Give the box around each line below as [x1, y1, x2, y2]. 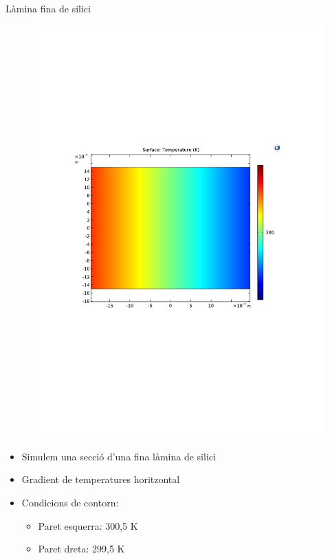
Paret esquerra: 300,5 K [38, 518, 138, 533]
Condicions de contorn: [21, 495, 119, 510]
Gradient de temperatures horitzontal [21, 472, 180, 486]
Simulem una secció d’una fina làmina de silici [21, 449, 216, 463]
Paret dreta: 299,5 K [38, 541, 125, 556]
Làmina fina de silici [5, 1, 91, 15]
